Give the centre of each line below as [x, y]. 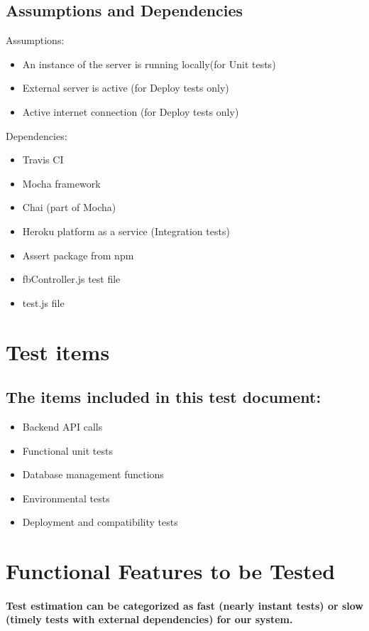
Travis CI [43, 160]
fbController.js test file [71, 279]
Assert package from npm [78, 255]
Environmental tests [66, 498]
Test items [58, 351]
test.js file [43, 302]
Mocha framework [61, 183]
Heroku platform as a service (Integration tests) [126, 231]
